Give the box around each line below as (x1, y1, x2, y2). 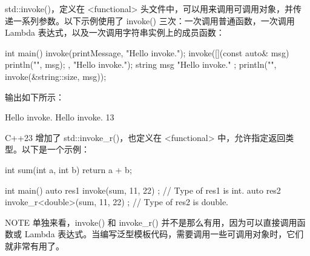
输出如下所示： (5, 90, 64, 103)
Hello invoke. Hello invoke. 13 (5, 111, 114, 123)
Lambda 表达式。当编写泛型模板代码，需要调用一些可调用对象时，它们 (24, 228, 304, 240)
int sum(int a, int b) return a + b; (5, 163, 132, 176)
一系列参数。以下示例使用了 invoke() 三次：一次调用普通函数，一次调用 (13, 14, 295, 27)
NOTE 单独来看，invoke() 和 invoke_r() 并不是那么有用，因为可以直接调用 (5, 215, 297, 228)
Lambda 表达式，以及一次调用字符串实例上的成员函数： (5, 26, 225, 39)
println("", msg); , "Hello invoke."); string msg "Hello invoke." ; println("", (5, 58, 277, 71)
